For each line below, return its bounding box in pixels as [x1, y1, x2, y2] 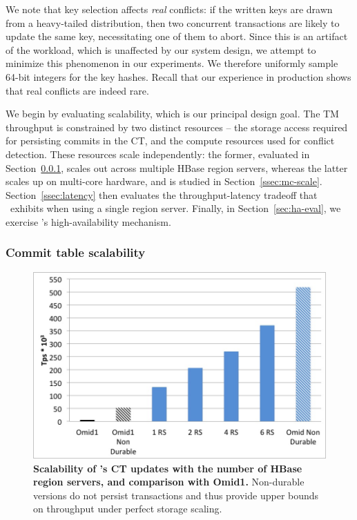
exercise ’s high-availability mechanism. [6, 214, 171, 229]
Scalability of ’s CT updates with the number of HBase [33, 461, 302, 475]
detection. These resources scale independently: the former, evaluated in [6, 146, 310, 161]
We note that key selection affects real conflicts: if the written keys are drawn [6, 2, 333, 16]
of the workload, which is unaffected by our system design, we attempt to [6, 42, 316, 57]
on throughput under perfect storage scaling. [33, 501, 222, 516]
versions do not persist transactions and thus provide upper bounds [33, 488, 319, 502]
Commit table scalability [6, 244, 146, 261]
